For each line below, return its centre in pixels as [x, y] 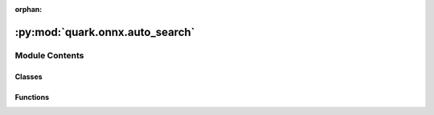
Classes [29, 77]
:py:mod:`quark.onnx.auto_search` [105, 32]
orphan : [29, 9]
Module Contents [49, 55]
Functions [32, 97]
